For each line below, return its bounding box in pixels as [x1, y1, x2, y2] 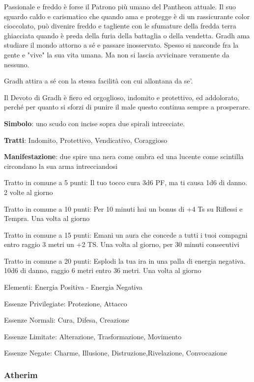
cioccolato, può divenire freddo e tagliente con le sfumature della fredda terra [4, 21, 236, 31]
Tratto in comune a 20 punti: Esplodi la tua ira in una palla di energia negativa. [4, 255, 246, 266]
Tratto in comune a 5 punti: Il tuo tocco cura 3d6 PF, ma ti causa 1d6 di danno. [4, 177, 248, 188]
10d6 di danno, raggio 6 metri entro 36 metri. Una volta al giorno [4, 265, 201, 275]
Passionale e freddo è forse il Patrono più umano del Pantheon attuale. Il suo [4, 1, 236, 11]
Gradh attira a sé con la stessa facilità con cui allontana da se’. [4, 76, 193, 86]
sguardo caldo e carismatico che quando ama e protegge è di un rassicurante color [4, 11, 250, 21]
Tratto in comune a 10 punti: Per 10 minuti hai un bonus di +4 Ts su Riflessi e [4, 203, 243, 214]
